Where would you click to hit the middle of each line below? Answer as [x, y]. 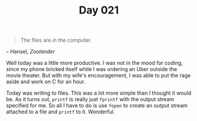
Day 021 [99, 10]
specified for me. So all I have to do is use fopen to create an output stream [97, 106]
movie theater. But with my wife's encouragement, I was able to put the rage [98, 75]
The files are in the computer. [56, 40]
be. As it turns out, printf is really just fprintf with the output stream [90, 99]
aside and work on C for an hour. [46, 82]
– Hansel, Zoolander [31, 52]
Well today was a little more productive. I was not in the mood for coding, [95, 63]
